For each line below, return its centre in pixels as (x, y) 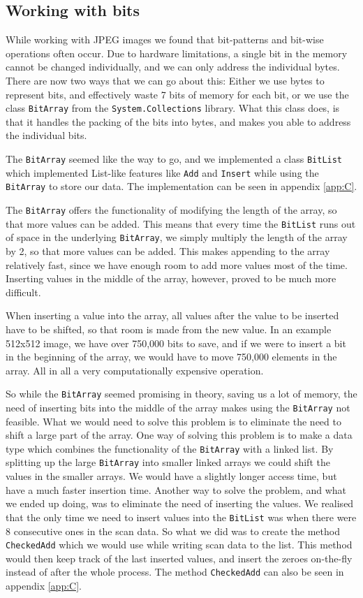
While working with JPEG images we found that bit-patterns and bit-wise (165, 39)
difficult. (23, 292)
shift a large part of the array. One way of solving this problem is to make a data (179, 435)
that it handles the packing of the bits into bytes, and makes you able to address (178, 121)
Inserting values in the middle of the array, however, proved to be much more (171, 278)
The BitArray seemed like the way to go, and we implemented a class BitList (174, 159)
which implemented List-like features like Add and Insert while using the (162, 172)
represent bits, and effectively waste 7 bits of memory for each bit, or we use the (177, 94)
